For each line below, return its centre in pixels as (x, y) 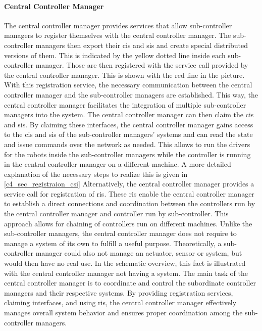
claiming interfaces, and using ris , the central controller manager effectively (120, 302)
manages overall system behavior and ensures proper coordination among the (123, 313)
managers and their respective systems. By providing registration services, (119, 292)
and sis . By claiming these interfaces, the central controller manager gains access (129, 124)
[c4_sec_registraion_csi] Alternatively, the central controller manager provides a (129, 184)
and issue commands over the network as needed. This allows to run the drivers (127, 144)
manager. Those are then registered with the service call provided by (142, 65)
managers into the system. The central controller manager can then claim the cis (129, 114)
